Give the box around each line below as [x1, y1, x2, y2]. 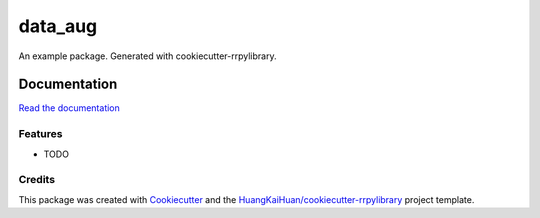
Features [18, 127, 63, 141]
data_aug [18, 15, 98, 37]
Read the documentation [18, 102, 120, 114]
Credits [18, 173, 55, 187]
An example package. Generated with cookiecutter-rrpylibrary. [18, 50, 277, 62]
